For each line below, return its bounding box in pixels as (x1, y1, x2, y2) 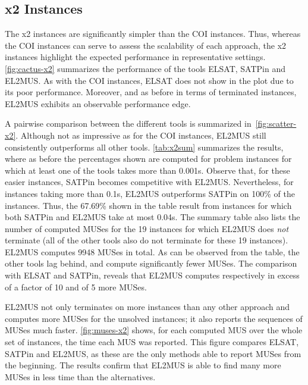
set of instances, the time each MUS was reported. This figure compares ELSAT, (5, 336, 299, 348)
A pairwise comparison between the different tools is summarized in (5, 117, 252, 130)
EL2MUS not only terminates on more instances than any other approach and (5, 301, 290, 313)
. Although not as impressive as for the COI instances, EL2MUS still (15, 129, 266, 141)
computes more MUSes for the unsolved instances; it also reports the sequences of (5, 312, 303, 324)
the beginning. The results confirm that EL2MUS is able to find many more (5, 359, 281, 371)
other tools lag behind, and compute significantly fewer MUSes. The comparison (5, 257, 297, 270)
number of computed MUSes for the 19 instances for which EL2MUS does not (5, 222, 289, 234)
